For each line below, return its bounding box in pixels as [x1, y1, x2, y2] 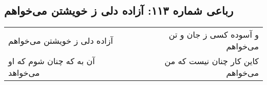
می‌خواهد [8, 67, 40, 79]
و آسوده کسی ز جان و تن [168, 29, 259, 41]
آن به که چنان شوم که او [8, 55, 95, 67]
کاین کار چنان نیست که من [164, 55, 259, 67]
